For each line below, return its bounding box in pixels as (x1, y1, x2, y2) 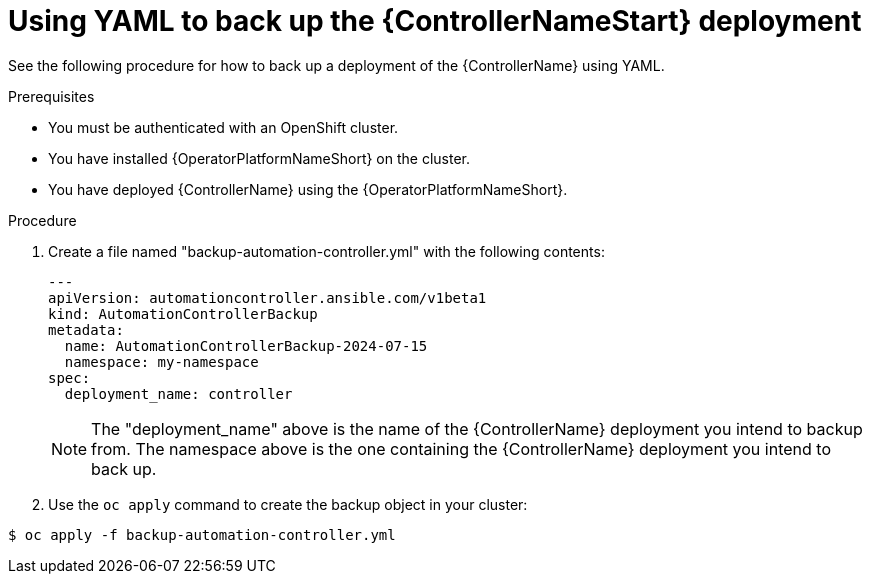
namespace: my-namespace (64, 353, 259, 370)
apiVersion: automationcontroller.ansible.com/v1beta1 (48, 289, 487, 306)
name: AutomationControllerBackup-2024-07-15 (64, 337, 428, 354)
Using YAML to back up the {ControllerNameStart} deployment (8, 4, 862, 38)
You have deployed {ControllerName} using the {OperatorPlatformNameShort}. (48, 180, 568, 198)
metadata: (48, 321, 124, 338)
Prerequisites (8, 87, 95, 105)
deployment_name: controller (64, 385, 293, 402)
